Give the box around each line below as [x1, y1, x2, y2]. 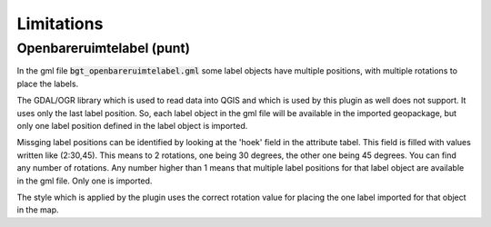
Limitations [16, 14, 104, 34]
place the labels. [16, 78, 79, 89]
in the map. [16, 204, 59, 215]
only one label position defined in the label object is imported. [16, 120, 248, 131]
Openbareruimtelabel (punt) [16, 40, 191, 56]
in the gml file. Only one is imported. [16, 175, 153, 186]
